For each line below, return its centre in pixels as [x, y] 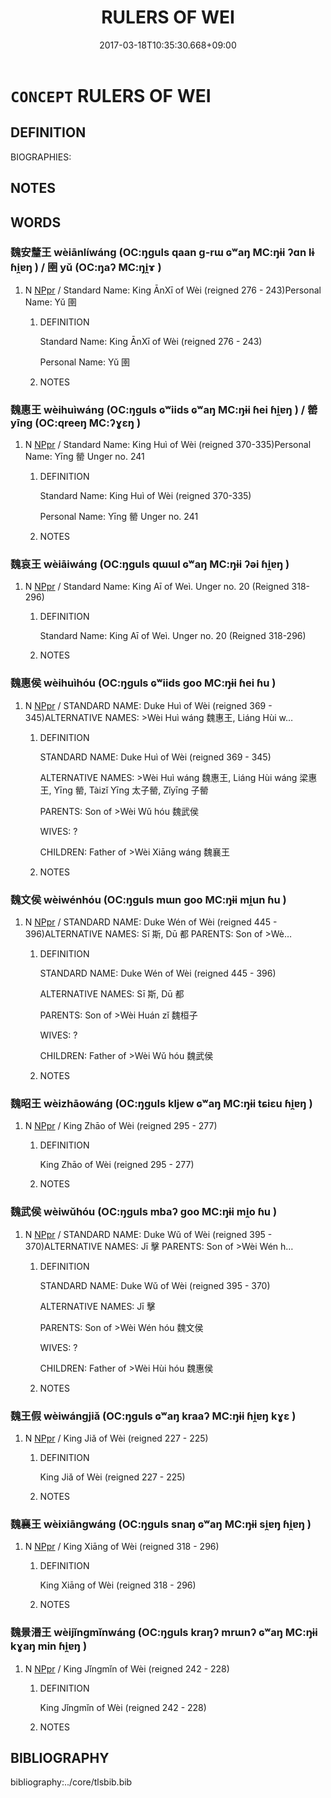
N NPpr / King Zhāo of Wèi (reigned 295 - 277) [121, 1126]
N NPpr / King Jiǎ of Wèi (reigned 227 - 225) [116, 1438]
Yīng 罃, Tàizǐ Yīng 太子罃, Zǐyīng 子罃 [131, 790]
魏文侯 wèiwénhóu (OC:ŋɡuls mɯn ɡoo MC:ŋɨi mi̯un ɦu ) [148, 899]
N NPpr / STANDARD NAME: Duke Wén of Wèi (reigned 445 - [151, 922]
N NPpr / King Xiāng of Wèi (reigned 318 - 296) [122, 1547]
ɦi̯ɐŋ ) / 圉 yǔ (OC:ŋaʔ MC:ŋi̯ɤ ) [86, 268]
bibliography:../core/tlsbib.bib [71, 1782]
